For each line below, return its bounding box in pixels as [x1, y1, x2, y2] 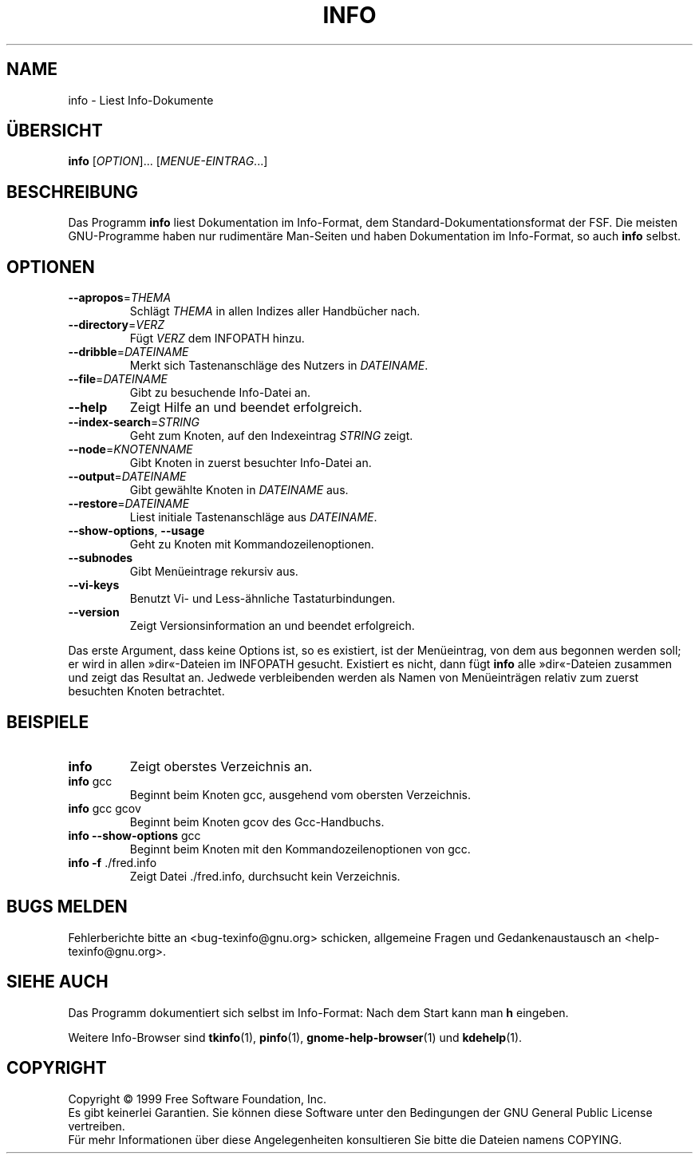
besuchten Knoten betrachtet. [68, 684, 225, 699]
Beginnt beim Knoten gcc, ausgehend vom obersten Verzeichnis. [129, 787, 472, 802]
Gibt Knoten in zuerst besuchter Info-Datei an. [129, 456, 372, 470]
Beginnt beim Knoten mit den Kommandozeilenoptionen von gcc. [129, 841, 471, 856]
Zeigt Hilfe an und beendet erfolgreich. [129, 399, 362, 416]
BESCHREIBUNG [6, 181, 139, 202]
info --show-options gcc [68, 828, 201, 842]
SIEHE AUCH [6, 972, 109, 992]
